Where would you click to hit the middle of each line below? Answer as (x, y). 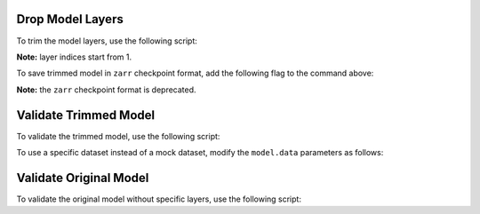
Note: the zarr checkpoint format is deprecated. (106, 90)
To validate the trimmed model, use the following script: (118, 136)
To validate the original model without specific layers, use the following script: (159, 199)
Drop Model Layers (70, 19)
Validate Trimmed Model (86, 115)
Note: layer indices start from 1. (74, 57)
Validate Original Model (83, 178)
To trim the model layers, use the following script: (107, 41)
